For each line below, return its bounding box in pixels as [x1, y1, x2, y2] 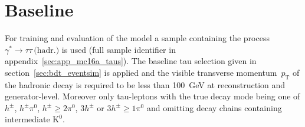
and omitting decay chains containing [146, 101, 282, 113]
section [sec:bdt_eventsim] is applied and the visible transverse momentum [5, 66, 277, 78]
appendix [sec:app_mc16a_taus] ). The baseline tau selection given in [5, 55, 257, 67]
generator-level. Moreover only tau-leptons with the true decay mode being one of [5, 90, 300, 102]
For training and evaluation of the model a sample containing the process [5, 32, 270, 44]
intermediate [5, 113, 50, 125]
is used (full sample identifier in [61, 43, 176, 55]
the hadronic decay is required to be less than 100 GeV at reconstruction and [5, 78, 286, 91]
